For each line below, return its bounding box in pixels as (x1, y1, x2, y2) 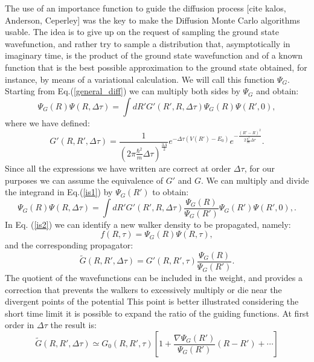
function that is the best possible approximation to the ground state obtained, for (5, 60, 307, 73)
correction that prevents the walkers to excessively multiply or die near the (5, 283, 282, 296)
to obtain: (152, 186, 189, 198)
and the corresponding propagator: (5, 239, 133, 251)
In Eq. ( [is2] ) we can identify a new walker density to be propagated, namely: (5, 218, 291, 230)
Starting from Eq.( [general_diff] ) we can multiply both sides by (5, 85, 240, 97)
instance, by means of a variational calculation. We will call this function (5, 73, 275, 85)
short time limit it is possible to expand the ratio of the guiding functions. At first (5, 306, 309, 319)
